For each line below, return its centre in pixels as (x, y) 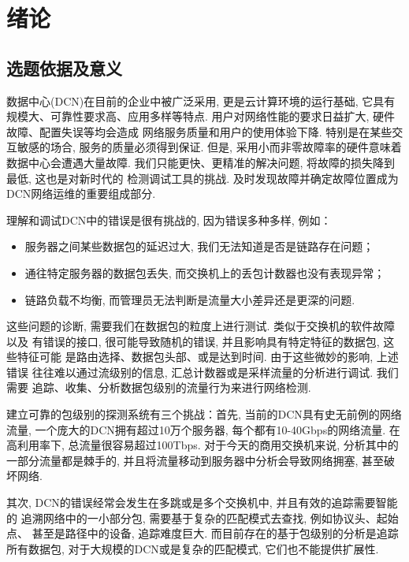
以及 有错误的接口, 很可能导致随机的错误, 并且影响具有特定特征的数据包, (193, 341)
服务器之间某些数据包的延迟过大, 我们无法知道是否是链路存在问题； (199, 246)
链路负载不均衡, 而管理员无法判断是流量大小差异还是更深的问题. (190, 299)
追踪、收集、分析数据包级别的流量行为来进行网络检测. (171, 387)
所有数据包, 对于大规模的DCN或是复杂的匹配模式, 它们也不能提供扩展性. (193, 548)
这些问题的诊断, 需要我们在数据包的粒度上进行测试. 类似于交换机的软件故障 (201, 326)
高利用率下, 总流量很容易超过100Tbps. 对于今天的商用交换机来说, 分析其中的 (203, 445)
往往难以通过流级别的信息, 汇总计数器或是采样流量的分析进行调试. (203, 372)
